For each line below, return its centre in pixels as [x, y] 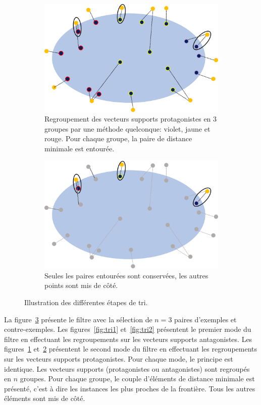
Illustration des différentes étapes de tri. [86, 302]
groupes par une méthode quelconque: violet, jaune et [127, 128]
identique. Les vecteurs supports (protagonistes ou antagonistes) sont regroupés [127, 368]
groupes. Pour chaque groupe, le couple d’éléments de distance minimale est [137, 379]
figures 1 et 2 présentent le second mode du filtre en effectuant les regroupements [131, 349]
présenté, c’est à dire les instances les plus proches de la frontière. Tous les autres [130, 388]
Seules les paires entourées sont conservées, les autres [126, 275]
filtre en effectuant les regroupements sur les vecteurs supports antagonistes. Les [128, 339]
